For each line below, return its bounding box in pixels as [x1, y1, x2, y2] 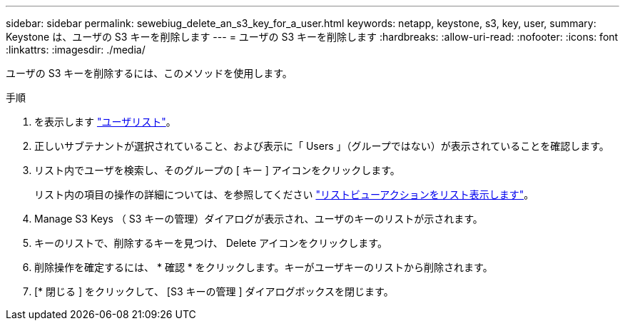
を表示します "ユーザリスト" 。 [34, 116, 176, 128]
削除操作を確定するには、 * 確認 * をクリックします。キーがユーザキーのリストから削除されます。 [34, 261, 493, 273]
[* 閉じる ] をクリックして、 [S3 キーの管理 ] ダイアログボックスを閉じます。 [34, 285, 394, 297]
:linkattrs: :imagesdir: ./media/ [6, 44, 146, 56]
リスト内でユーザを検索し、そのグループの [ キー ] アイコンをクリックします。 [34, 164, 400, 176]
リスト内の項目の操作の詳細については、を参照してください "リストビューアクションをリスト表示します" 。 [34, 188, 534, 200]
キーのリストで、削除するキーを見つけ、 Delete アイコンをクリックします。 [34, 237, 387, 249]
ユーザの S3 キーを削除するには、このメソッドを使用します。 [6, 67, 293, 79]
